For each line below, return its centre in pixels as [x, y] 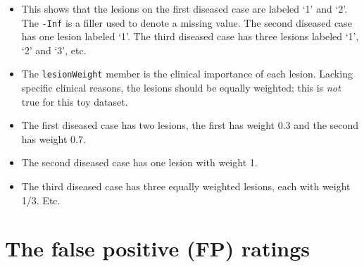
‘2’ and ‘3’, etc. [54, 50]
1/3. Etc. [41, 200]
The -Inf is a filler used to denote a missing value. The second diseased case [187, 22]
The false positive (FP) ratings [158, 248]
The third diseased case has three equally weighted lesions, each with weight [186, 186]
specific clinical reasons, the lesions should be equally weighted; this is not [181, 88]
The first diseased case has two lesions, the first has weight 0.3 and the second [190, 125]
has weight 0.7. [54, 138]
